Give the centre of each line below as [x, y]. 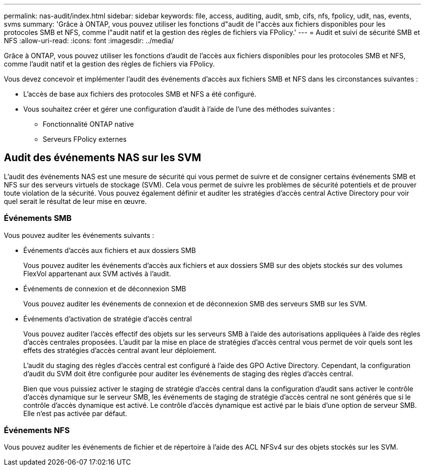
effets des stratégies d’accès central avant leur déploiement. [120, 350]
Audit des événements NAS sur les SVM [103, 158]
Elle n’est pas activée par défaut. [75, 413]
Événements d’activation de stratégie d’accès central [108, 319]
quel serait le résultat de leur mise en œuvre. [75, 201]
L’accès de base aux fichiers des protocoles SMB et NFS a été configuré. [140, 94]
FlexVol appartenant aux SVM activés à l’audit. [97, 273]
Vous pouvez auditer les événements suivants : [79, 235]
